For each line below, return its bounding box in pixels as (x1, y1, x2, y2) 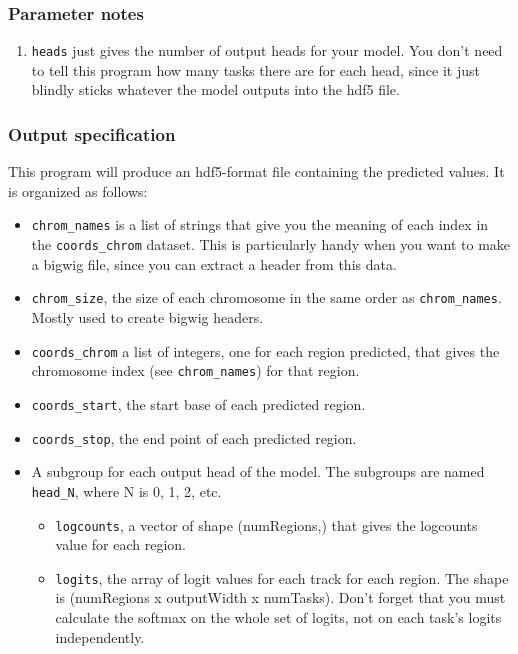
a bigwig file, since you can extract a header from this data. (31, 253, 397, 274)
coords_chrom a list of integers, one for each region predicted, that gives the (31, 340, 500, 361)
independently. (55, 626, 145, 647)
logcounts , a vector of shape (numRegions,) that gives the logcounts (55, 514, 478, 535)
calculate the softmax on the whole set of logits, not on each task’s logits (55, 607, 502, 627)
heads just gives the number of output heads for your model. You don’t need (31, 40, 503, 61)
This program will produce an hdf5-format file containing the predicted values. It (8, 161, 505, 182)
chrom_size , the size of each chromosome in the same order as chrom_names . (31, 287, 502, 308)
